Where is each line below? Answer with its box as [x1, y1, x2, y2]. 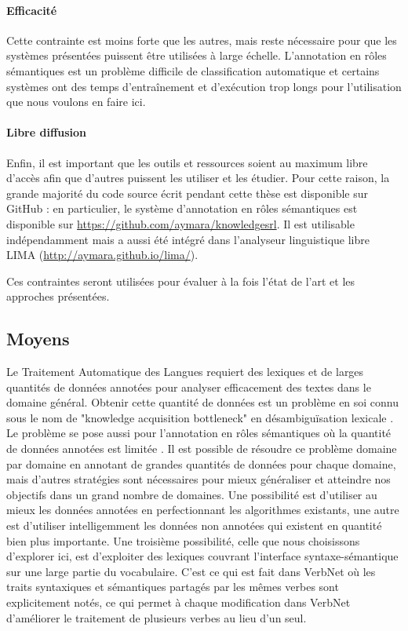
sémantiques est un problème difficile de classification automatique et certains [6, 62, 380, 78]
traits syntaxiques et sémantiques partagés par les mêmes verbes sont [6, 578, 339, 595]
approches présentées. [6, 288, 110, 305]
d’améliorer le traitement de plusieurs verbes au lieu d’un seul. [6, 609, 307, 626]
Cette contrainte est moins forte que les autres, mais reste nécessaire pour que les [6, 31, 397, 48]
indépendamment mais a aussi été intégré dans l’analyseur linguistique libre [6, 231, 370, 247]
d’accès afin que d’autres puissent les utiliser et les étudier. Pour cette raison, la [6, 170, 390, 186]
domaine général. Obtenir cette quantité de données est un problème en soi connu [6, 394, 399, 410]
